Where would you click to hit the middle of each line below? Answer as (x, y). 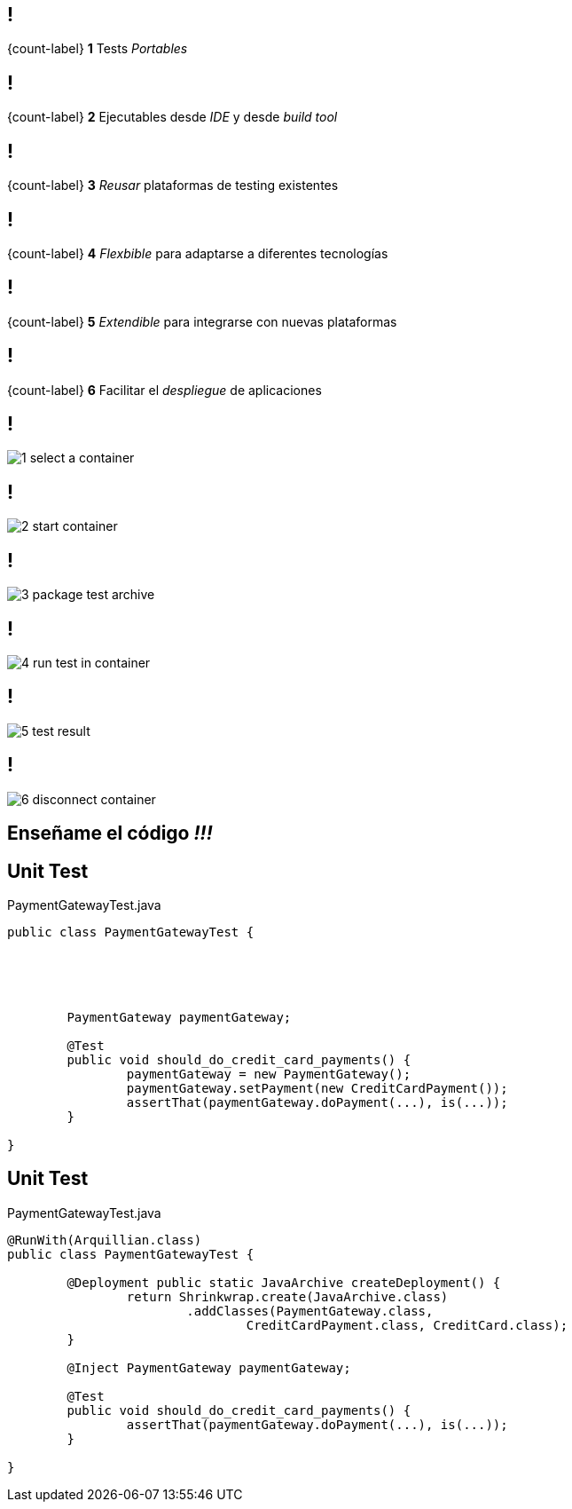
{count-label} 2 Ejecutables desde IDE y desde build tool (172, 117)
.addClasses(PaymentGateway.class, (310, 1311)
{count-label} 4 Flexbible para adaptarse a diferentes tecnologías (198, 253)
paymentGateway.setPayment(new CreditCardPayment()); (317, 1088)
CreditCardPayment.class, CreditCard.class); (407, 1325)
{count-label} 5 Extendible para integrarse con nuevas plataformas (202, 321)
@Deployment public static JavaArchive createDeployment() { (284, 1282)
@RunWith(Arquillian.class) (105, 1240)
